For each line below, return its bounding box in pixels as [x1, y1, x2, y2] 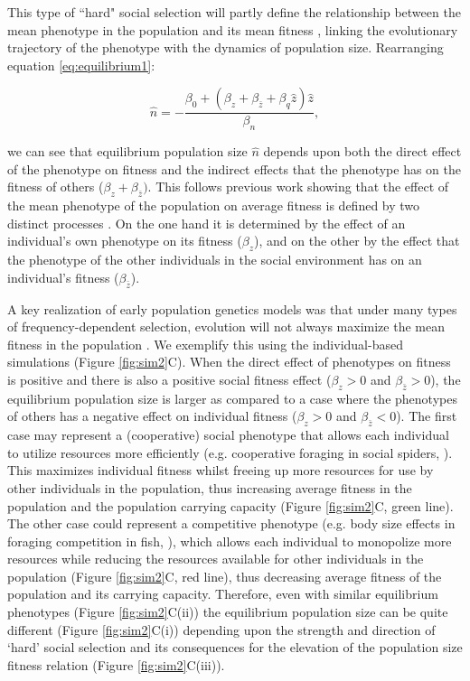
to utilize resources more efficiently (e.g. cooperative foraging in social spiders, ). [7, 443, 453, 462]
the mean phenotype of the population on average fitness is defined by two [7, 196, 420, 215]
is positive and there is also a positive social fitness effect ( [7, 369, 332, 388]
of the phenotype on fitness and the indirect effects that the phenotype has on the [7, 159, 462, 178]
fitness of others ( [7, 177, 104, 196]
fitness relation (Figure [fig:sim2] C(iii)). [7, 655, 225, 674]
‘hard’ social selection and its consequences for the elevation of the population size [7, 638, 463, 657]
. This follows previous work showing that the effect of [147, 177, 449, 196]
